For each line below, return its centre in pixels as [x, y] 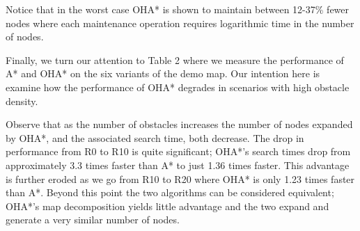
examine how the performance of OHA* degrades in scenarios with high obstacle [178, 87]
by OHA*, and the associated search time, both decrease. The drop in [155, 137]
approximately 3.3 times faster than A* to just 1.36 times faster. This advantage [178, 165]
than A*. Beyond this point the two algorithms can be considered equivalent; [170, 192]
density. [22, 101]
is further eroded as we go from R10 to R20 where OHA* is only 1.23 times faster [180, 178]
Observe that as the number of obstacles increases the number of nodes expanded [179, 124]
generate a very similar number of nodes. [93, 220]
